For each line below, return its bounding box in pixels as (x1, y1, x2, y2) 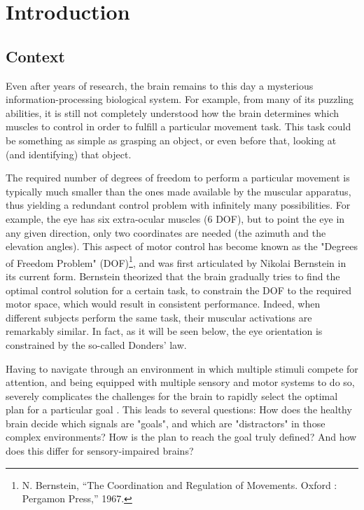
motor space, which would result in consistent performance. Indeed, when (6, 296, 321, 311)
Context (6, 45, 65, 67)
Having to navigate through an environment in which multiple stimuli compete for (6, 361, 358, 375)
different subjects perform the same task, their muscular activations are (6, 310, 312, 324)
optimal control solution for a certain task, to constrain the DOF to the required (6, 282, 351, 297)
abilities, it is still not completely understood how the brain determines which (6, 105, 339, 120)
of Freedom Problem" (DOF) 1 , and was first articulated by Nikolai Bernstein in (6, 253, 346, 270)
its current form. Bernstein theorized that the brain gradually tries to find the (6, 268, 340, 283)
